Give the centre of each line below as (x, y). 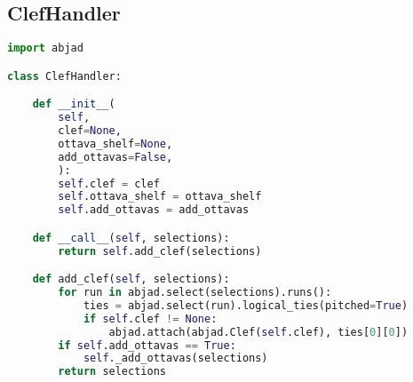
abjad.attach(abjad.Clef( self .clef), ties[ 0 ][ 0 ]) (258, 332)
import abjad (45, 48)
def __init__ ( (74, 104)
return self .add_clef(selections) (160, 251)
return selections (112, 372)
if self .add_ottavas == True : (147, 345)
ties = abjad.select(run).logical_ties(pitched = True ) (246, 305)
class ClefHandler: (64, 76)
